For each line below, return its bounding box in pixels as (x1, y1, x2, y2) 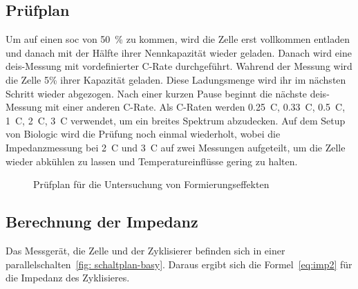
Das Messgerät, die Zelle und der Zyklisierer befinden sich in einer (6, 243, 285, 257)
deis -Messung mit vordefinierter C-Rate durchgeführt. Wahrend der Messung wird (6, 59, 352, 73)
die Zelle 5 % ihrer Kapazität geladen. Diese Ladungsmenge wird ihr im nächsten (6, 72, 346, 86)
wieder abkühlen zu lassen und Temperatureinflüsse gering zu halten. (6, 153, 298, 168)
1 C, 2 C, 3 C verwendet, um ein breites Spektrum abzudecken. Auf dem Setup (6, 113, 346, 127)
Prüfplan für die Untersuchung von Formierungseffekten (33, 177, 270, 192)
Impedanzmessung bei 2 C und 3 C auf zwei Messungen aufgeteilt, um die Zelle (6, 140, 346, 154)
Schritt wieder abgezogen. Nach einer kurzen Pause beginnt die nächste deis (6, 86, 327, 100)
